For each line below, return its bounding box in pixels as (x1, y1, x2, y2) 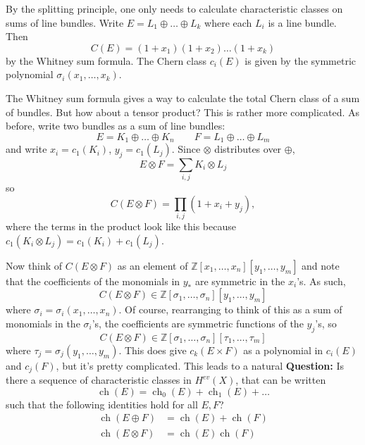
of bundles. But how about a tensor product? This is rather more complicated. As (6, 104, 360, 119)
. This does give (118, 342, 187, 357)
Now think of (6, 258, 63, 272)
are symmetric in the (194, 273, 285, 288)
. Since (171, 142, 201, 156)
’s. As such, (297, 273, 346, 288)
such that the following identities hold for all (6, 396, 198, 411)
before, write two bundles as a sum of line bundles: (6, 118, 225, 133)
